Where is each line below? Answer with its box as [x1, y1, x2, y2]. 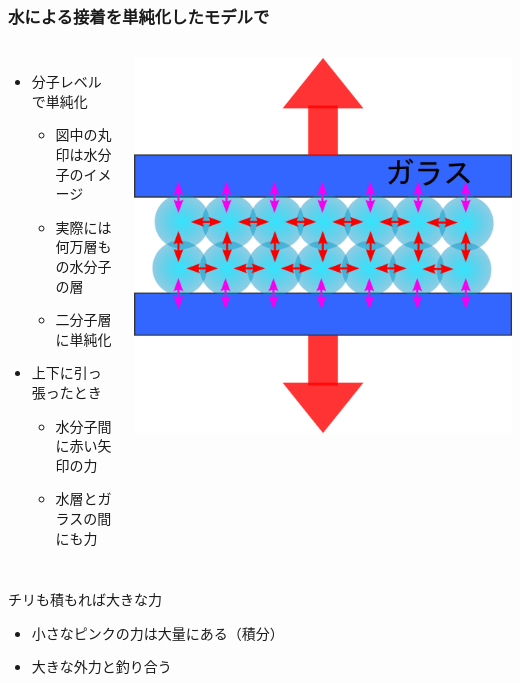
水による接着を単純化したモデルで [8, 3, 270, 28]
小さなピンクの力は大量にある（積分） [31, 622, 284, 643]
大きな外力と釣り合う [31, 656, 172, 677]
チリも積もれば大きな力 [8, 589, 162, 610]
